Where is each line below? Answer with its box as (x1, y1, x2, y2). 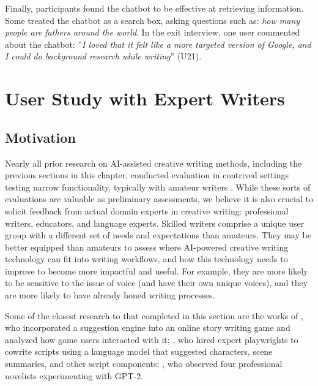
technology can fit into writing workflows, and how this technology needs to (5, 252, 288, 265)
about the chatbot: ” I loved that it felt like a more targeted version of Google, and (5, 37, 311, 50)
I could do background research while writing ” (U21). (5, 50, 202, 62)
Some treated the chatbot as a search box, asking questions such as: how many (5, 13, 300, 26)
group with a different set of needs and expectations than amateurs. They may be (5, 229, 311, 241)
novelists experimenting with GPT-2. (5, 369, 144, 382)
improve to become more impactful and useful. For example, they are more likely (5, 264, 308, 277)
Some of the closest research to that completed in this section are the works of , (5, 309, 303, 322)
